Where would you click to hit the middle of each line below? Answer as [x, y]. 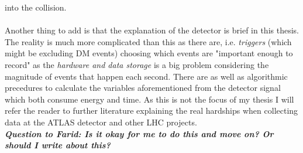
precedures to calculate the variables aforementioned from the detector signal [143, 88]
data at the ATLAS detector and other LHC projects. [101, 122]
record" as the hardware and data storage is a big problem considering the [137, 64]
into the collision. [36, 7]
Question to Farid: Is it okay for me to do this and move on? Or [139, 133]
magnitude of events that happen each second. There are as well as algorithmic [146, 76]
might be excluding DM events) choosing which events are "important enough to [149, 53]
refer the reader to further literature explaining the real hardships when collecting [151, 110]
